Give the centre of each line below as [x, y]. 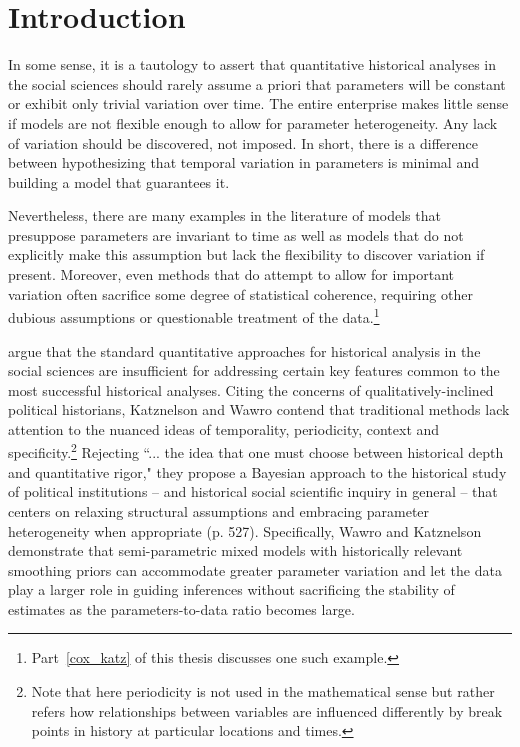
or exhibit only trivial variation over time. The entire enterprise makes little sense [258, 103]
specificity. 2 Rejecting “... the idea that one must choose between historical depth [256, 451]
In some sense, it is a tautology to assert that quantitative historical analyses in [252, 64]
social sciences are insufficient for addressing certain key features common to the [254, 370]
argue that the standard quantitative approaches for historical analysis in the [244, 350]
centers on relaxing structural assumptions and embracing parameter [219, 510]
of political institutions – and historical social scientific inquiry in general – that [253, 491]
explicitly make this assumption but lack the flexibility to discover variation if [246, 254]
